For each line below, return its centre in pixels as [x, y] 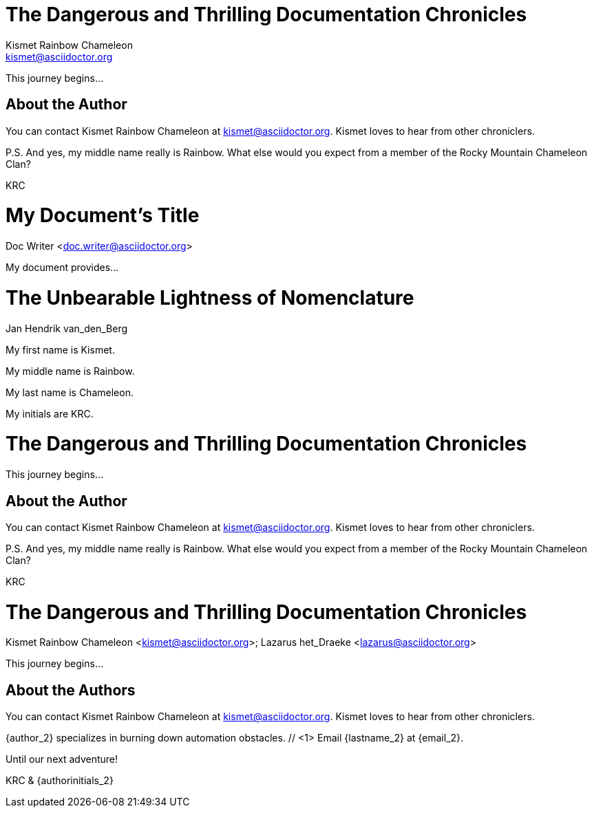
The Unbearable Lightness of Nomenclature [210, 297]
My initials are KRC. [50, 413]
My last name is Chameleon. [70, 392]
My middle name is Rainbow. [70, 371]
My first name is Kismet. [60, 349]
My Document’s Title [103, 216]
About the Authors [71, 690]
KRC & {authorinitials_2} [60, 781]
